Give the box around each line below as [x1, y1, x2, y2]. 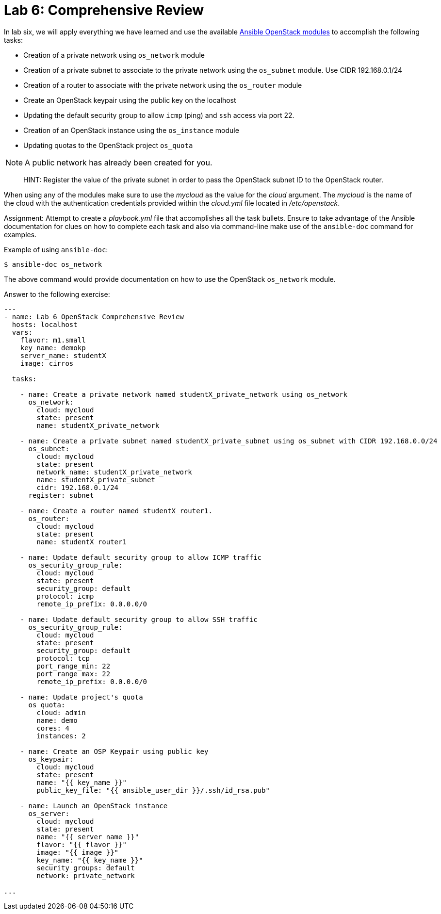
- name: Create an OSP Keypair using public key [20, 747, 209, 755]
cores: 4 [36, 724, 69, 732]
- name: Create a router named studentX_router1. [20, 506, 212, 515]
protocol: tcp [36, 654, 90, 662]
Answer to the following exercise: [4, 290, 110, 298]
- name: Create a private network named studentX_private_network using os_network [20, 390, 348, 398]
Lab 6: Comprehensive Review [4, 2, 204, 18]
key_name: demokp [20, 343, 86, 352]
